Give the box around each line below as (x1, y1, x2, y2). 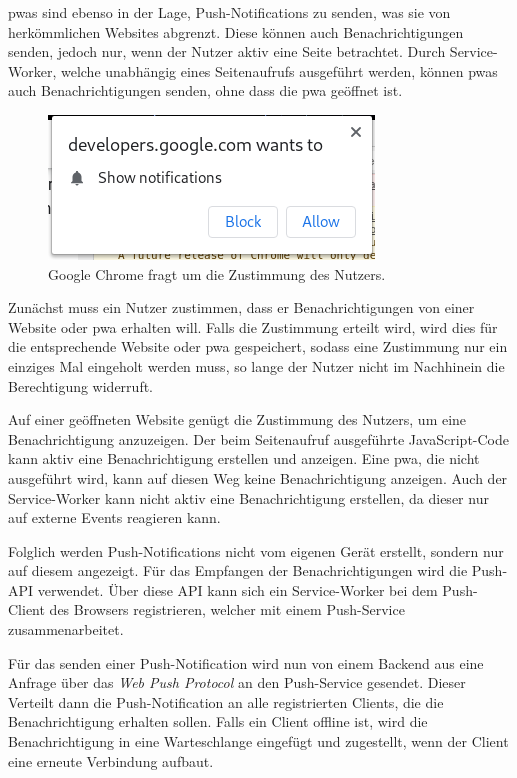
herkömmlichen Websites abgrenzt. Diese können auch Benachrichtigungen (8, 21, 464, 42)
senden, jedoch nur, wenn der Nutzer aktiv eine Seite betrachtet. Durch (8, 41, 446, 62)
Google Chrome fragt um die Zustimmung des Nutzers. (48, 263, 386, 284)
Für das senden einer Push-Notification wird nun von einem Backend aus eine (8, 652, 484, 673)
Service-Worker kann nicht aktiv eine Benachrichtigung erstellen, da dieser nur (8, 487, 489, 508)
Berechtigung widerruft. (8, 375, 153, 396)
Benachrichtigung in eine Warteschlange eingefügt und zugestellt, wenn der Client (8, 731, 509, 752)
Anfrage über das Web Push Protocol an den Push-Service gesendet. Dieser (8, 672, 466, 693)
